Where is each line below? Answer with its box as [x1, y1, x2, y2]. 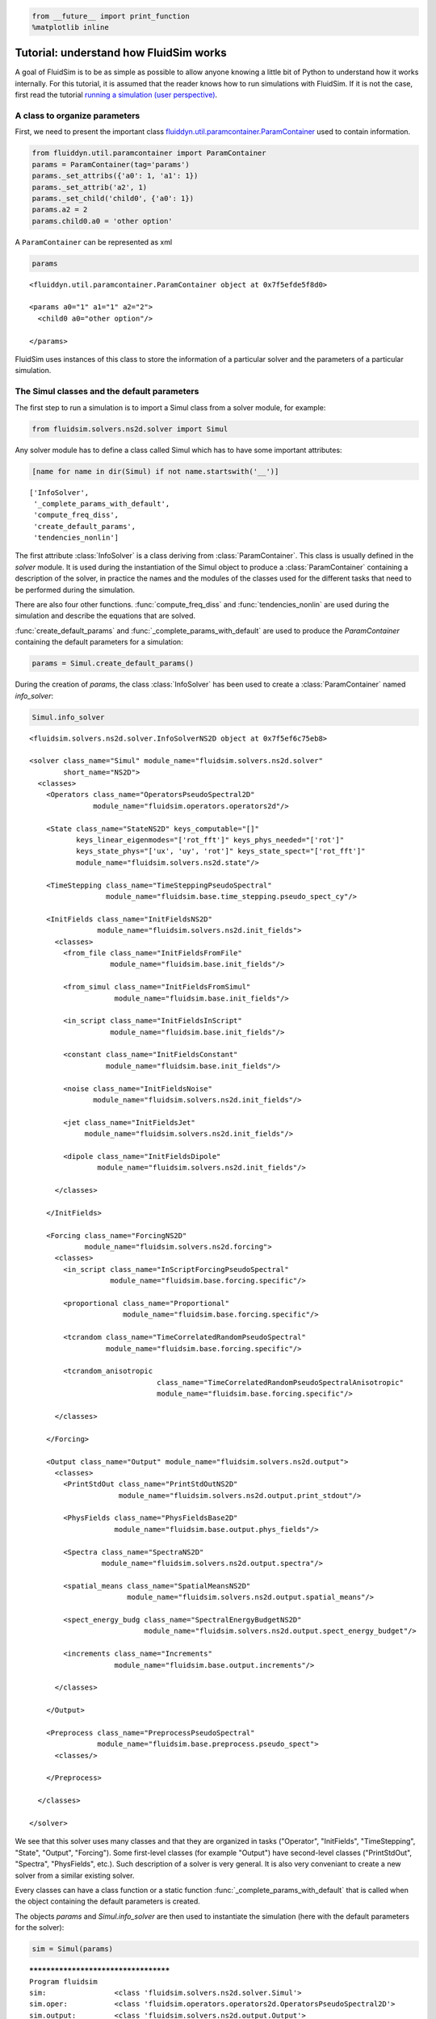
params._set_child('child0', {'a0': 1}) [31, 194, 194, 203]
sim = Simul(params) [31, 1945, 113, 1954]
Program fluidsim [29, 1977, 98, 1986]
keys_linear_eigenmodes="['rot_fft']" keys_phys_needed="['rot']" [75, 836, 345, 845]
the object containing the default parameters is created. [15, 1896, 201, 1906]
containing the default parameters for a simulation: [15, 637, 183, 647]
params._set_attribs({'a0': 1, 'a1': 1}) [31, 171, 199, 181]
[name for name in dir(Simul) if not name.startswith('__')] [31, 467, 279, 476]
